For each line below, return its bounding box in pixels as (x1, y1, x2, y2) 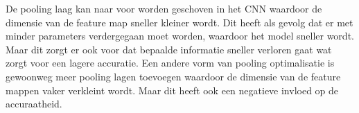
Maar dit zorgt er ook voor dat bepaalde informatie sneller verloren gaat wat (6, 42, 332, 56)
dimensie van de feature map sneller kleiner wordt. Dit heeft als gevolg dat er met (6, 15, 353, 29)
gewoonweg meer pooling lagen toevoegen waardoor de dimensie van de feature (6, 69, 341, 83)
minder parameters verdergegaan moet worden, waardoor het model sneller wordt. (6, 28, 354, 43)
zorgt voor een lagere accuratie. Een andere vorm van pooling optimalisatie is (6, 55, 335, 70)
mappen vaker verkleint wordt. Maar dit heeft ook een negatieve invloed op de (6, 82, 339, 97)
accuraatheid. (6, 96, 62, 111)
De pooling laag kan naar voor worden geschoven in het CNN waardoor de (6, 1, 322, 15)
